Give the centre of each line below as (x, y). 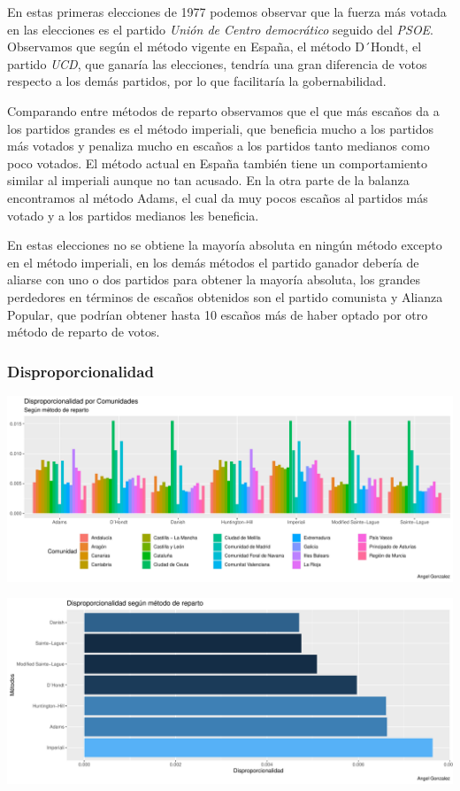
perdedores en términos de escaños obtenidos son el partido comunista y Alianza (225, 296)
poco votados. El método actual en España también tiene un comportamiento (218, 163)
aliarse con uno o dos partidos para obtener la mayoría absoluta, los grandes (214, 279)
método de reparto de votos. (84, 332)
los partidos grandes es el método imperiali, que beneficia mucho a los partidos (221, 128)
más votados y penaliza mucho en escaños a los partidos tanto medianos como (218, 146)
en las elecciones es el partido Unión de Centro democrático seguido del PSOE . (221, 29)
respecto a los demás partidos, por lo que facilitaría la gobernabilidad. (197, 81)
